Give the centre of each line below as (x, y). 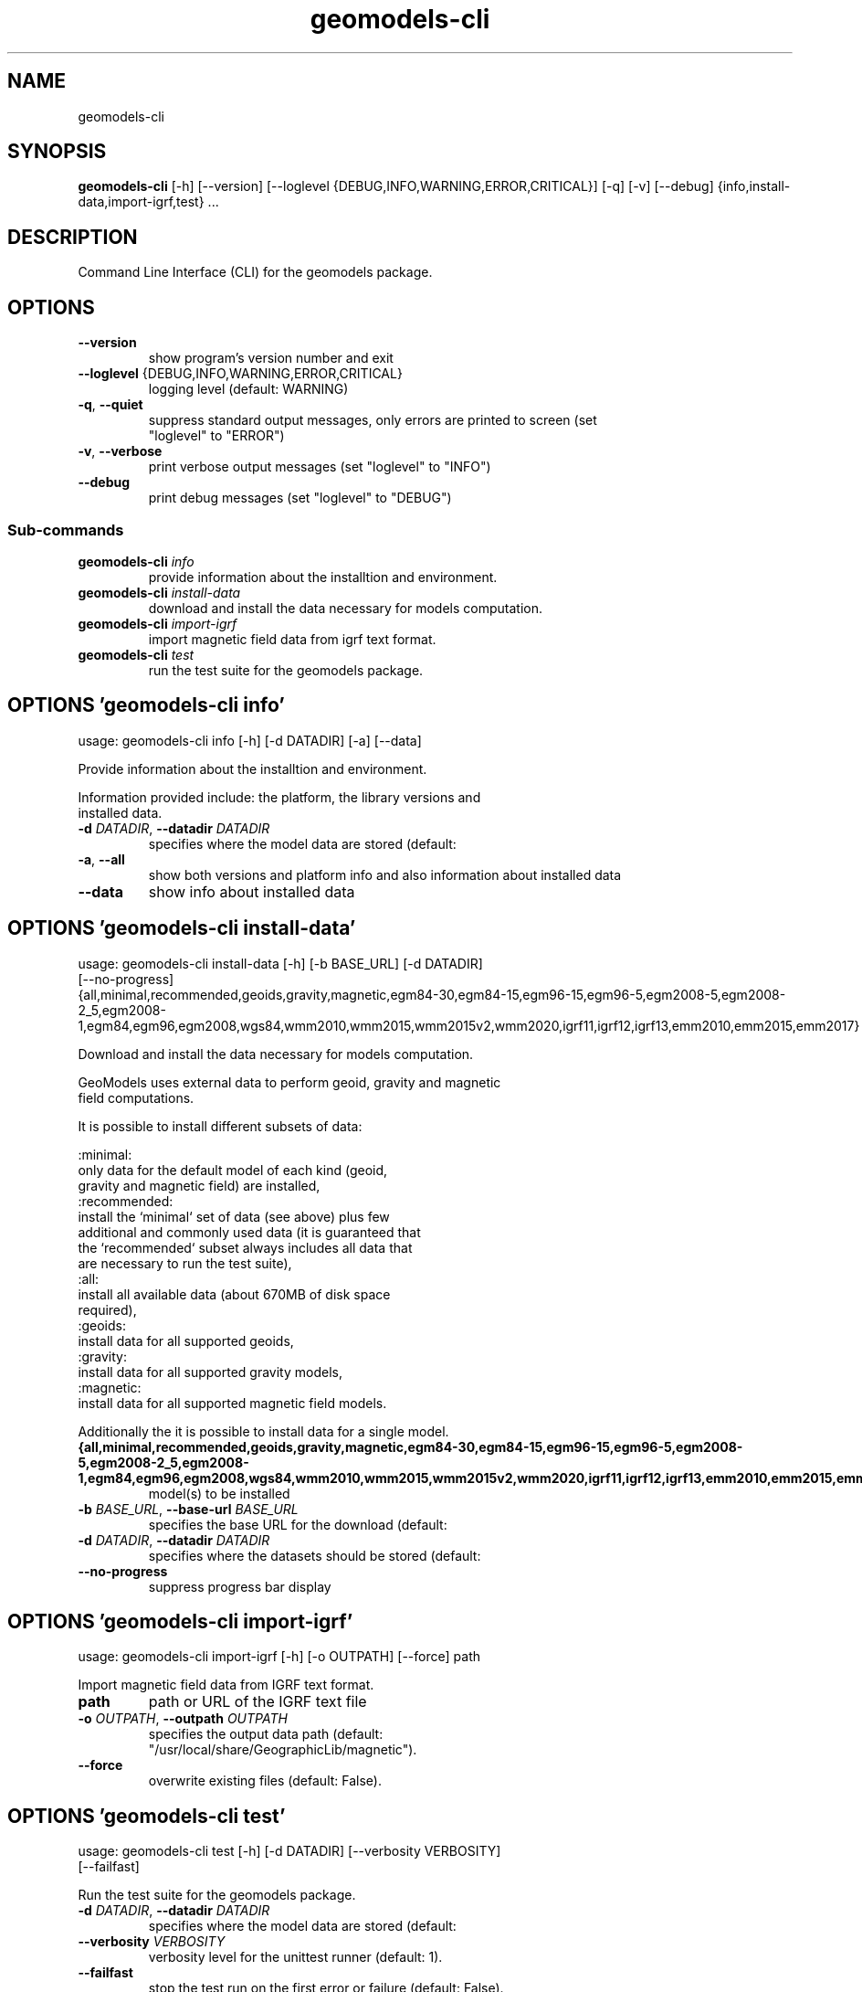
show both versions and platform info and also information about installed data (385, 874)
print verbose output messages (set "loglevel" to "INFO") (320, 467)
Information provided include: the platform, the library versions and (279, 797)
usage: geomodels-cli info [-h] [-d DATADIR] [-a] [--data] (250, 740)
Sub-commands (66, 530)
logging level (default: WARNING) (248, 389)
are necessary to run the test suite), (185, 1263)
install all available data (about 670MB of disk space (234, 1294)
